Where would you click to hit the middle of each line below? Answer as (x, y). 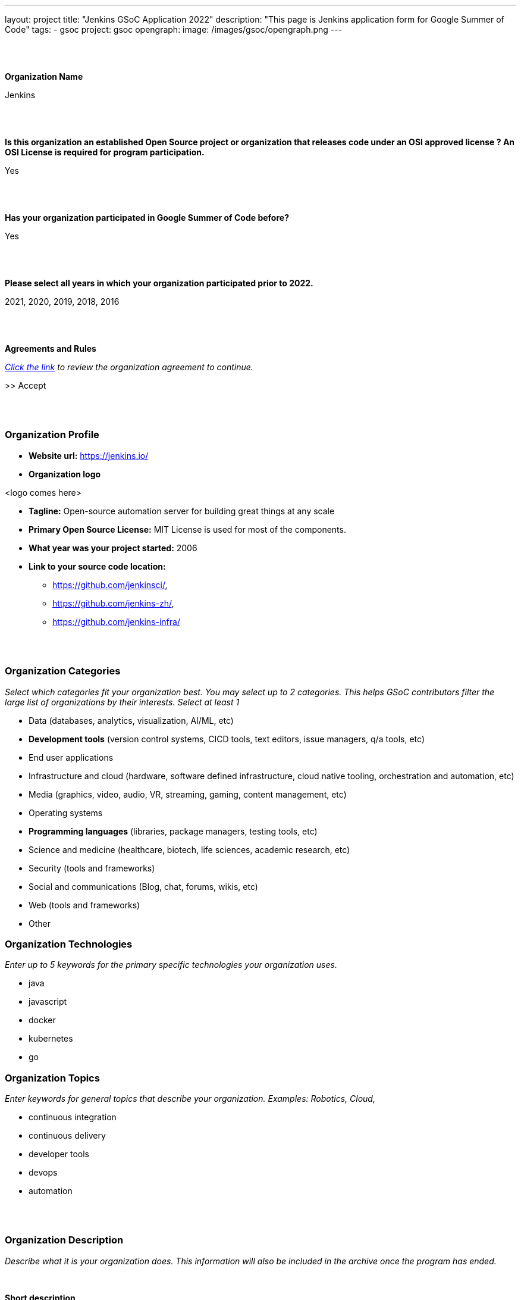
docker (42, 1020)
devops (43, 1172)
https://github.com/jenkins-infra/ (116, 621)
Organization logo (65, 474)
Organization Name (44, 76)
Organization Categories (63, 671)
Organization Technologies (69, 944)
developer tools (59, 1154)
